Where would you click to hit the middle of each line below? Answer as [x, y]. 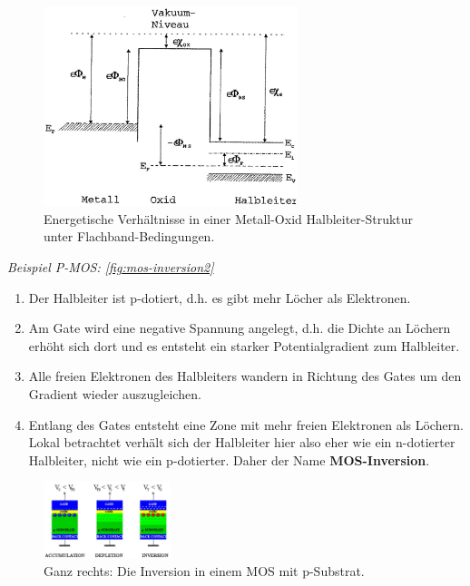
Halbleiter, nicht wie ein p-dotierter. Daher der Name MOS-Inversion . [229, 459]
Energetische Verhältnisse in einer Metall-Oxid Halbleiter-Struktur [229, 218]
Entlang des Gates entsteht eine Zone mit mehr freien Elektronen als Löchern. [246, 424]
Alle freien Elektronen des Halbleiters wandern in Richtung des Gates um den [245, 376]
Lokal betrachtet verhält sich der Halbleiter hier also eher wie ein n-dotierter [242, 442]
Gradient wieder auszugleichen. [115, 393]
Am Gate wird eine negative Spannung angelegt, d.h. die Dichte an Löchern [240, 328]
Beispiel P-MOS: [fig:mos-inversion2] [111, 266]
